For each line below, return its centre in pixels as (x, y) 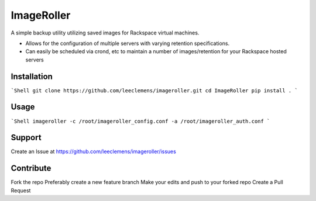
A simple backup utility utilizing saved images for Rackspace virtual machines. (105, 33)
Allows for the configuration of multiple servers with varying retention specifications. (128, 43)
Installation (32, 76)
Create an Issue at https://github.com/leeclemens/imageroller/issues (94, 151)
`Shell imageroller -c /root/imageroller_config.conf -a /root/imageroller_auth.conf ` (140, 121)
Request (21, 190)
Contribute (31, 169)
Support (26, 138)
